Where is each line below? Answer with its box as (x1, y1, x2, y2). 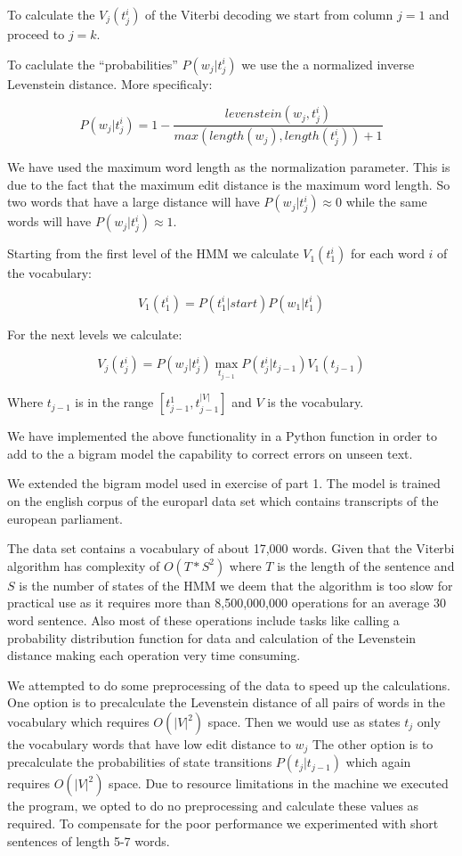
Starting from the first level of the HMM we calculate (7, 244, 299, 263)
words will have (7, 212, 92, 231)
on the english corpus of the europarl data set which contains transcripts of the (7, 492, 439, 510)
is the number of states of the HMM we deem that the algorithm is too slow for (19, 575, 453, 594)
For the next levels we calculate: (7, 324, 182, 343)
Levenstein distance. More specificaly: (7, 74, 213, 93)
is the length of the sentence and (277, 556, 455, 575)
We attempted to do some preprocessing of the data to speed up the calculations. (7, 675, 450, 694)
